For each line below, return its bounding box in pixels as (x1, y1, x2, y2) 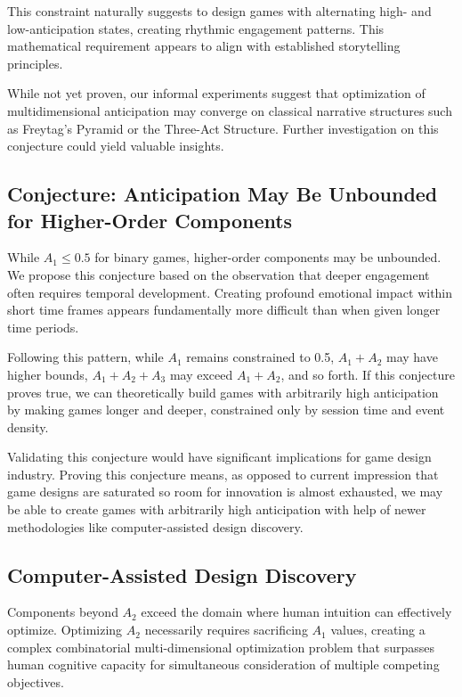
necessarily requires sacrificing (144, 620, 308, 639)
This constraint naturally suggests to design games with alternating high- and (7, 2, 432, 20)
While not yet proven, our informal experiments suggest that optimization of (7, 84, 426, 102)
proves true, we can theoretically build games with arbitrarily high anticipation (7, 382, 439, 401)
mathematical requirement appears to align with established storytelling (7, 37, 401, 55)
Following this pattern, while (7, 348, 164, 366)
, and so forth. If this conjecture (280, 365, 455, 383)
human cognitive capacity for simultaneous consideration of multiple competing (7, 655, 440, 674)
